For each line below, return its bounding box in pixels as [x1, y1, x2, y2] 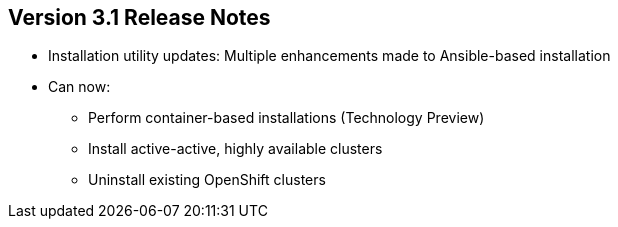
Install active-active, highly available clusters [88, 140, 383, 158]
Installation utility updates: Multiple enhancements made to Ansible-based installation [48, 47, 611, 65]
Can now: [48, 78, 111, 96]
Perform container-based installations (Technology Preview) [88, 109, 485, 127]
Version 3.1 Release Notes [8, 5, 271, 30]
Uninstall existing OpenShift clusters [88, 171, 326, 189]
